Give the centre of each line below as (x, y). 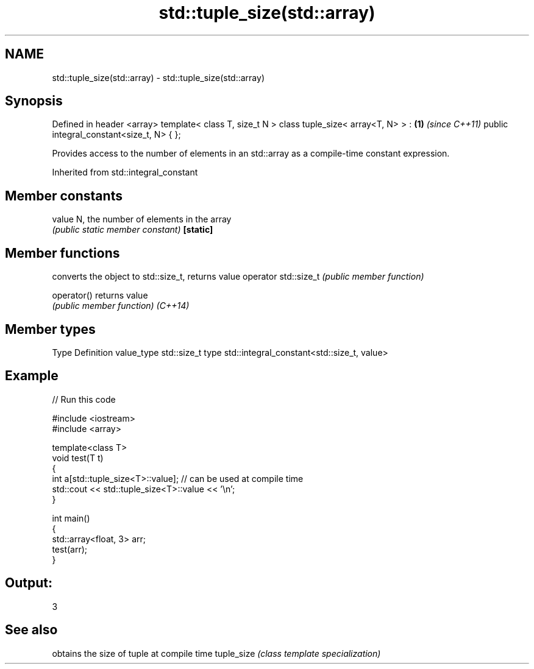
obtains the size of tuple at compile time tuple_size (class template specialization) (216, 653)
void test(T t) (78, 458)
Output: (29, 583)
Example (32, 376)
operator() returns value (100, 296)
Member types (50, 329)
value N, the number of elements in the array (142, 219)
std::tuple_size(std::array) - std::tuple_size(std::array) (158, 77)
